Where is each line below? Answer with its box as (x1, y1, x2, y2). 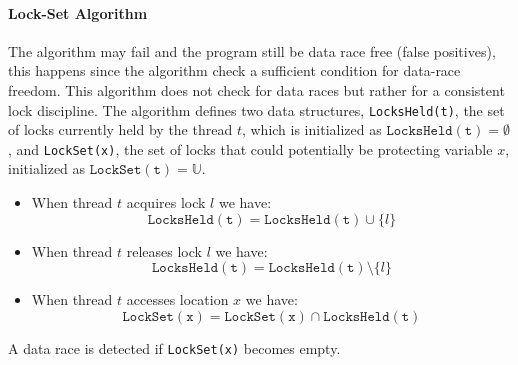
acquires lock (126, 192, 206, 213)
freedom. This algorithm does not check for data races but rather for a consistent (8, 79, 505, 100)
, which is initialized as (241, 119, 382, 140)
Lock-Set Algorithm (8, 2, 148, 23)
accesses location (126, 289, 229, 310)
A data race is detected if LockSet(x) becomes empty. (8, 337, 341, 358)
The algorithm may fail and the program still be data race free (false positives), (8, 40, 496, 61)
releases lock (126, 240, 202, 261)
